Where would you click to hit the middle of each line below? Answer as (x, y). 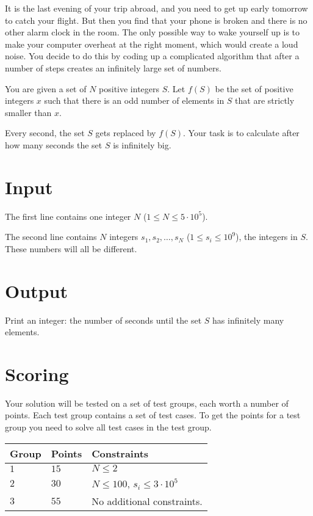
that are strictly (265, 100)
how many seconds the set (54, 144)
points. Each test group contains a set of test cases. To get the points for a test (153, 415)
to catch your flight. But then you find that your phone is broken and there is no (156, 20)
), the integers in (267, 237)
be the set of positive (254, 88)
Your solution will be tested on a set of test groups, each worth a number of (147, 403)
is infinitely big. (142, 144)
